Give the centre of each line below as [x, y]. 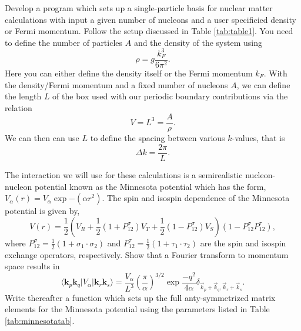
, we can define [263, 84]
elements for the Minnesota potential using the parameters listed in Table [137, 309]
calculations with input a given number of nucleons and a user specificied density [150, 19]
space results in [32, 266]
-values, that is [258, 138]
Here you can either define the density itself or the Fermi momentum [129, 73]
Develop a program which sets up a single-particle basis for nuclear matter [139, 8]
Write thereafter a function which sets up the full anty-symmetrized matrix [140, 297]
